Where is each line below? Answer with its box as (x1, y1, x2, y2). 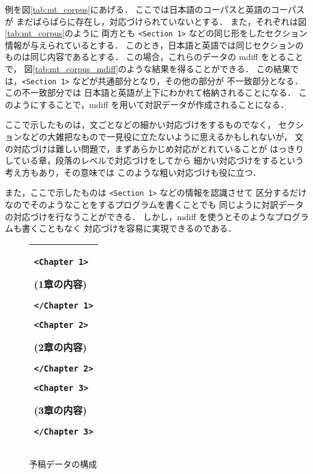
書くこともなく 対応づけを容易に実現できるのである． (21, 222, 237, 235)
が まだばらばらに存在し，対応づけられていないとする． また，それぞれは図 (5, 15, 307, 27)
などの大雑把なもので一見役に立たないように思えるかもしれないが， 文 (21, 130, 304, 143)
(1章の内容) (34, 276, 87, 291)
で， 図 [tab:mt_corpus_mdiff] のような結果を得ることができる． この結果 (5, 62, 291, 75)
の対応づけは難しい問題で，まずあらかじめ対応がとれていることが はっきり (5, 142, 304, 155)
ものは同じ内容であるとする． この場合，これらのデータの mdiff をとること (5, 50, 303, 63)
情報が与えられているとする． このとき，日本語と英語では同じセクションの (5, 38, 304, 51)
